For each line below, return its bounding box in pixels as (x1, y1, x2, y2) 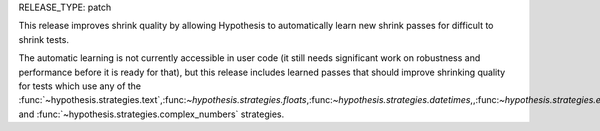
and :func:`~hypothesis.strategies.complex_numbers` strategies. (18, 108, 285, 120)
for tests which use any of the (18, 80, 142, 92)
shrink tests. (18, 33, 70, 45)
